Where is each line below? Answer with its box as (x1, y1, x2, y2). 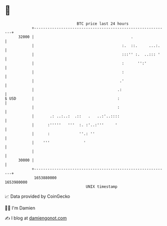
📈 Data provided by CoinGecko (5, 193, 70, 199)
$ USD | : (5, 96, 120, 101)
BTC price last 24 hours (76, 21, 129, 26)
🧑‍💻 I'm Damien (5, 205, 36, 211)
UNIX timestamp (86, 184, 118, 189)
